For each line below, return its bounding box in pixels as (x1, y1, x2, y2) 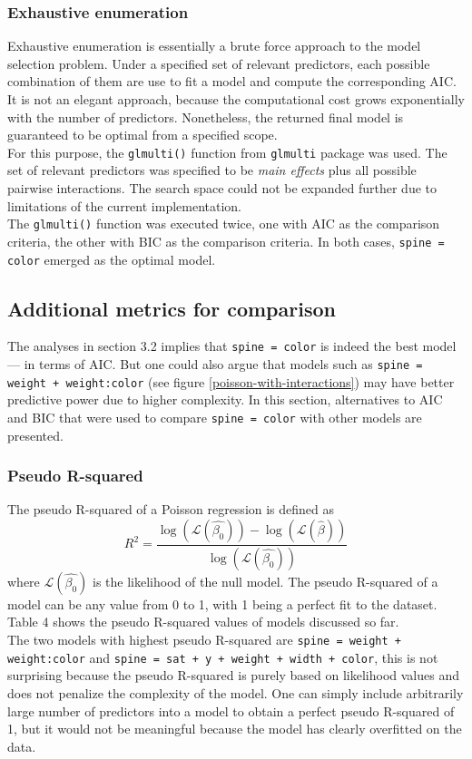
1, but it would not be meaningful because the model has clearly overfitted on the (7, 719, 462, 738)
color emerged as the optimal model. (7, 249, 216, 268)
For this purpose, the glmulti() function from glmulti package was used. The (7, 142, 447, 161)
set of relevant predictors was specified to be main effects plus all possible (7, 161, 417, 180)
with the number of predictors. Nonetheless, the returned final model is (7, 107, 404, 126)
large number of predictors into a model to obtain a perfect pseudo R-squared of (7, 701, 455, 720)
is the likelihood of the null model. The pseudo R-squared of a (93, 571, 438, 590)
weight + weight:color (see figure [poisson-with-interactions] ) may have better (7, 372, 455, 391)
